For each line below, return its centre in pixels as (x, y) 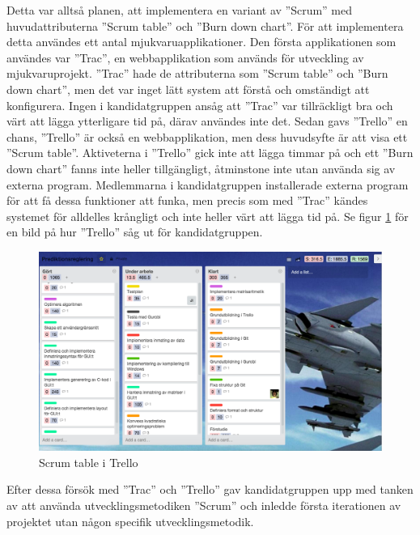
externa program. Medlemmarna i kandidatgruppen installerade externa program (208, 184)
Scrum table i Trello (89, 462)
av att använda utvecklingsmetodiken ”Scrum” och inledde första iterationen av (204, 505)
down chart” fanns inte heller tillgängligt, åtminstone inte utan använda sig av (201, 168)
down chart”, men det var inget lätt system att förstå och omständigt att (188, 89)
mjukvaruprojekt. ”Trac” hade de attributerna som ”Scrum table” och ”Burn (197, 73)
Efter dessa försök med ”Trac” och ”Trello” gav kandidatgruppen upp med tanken (210, 489)
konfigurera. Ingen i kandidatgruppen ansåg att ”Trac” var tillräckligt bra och (200, 105)
